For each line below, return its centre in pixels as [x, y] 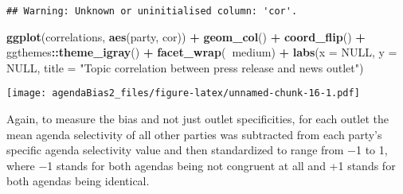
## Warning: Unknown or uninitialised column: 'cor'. [152, 11]
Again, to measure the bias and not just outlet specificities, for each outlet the [198, 119]
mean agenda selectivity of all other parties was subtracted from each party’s [194, 134]
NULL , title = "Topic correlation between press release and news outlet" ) [185, 67]
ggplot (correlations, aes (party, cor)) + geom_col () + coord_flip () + [186, 36]
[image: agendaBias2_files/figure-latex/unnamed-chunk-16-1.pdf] [183, 93]
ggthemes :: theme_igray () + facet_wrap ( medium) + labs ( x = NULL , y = [202, 52]
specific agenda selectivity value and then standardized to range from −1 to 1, [197, 150]
